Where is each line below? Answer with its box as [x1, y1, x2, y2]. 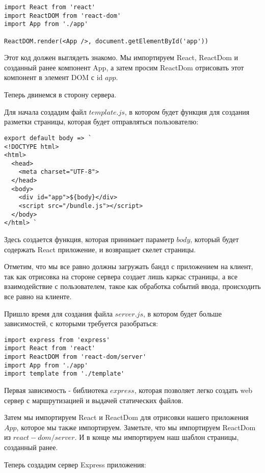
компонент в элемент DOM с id [4, 72, 103, 83]
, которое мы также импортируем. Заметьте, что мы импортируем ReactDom [16, 422, 256, 432]
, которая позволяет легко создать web [134, 385, 253, 396]
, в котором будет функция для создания [124, 106, 250, 117]
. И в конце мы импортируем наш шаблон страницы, [74, 432, 239, 442]
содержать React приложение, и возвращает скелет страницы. [4, 244, 196, 254]
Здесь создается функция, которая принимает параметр [4, 234, 174, 245]
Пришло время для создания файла [4, 308, 113, 319]
